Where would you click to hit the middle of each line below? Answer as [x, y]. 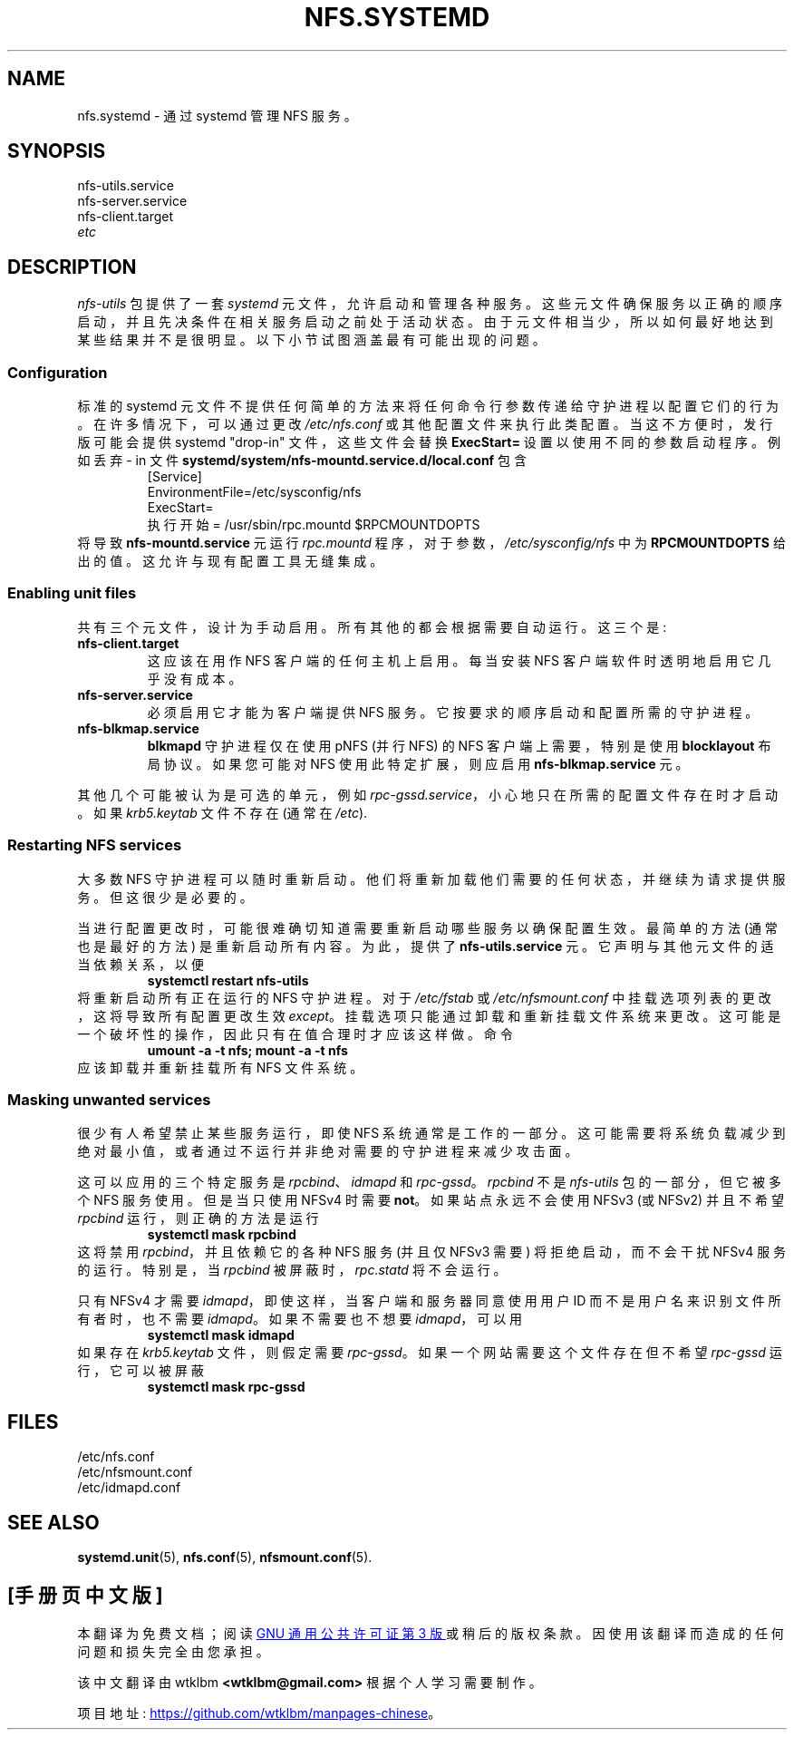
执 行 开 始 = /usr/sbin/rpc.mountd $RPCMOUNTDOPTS [314, 525]
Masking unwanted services [109, 1099]
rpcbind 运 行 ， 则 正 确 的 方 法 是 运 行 [198, 1218]
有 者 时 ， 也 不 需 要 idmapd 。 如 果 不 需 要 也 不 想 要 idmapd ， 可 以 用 [300, 1319]
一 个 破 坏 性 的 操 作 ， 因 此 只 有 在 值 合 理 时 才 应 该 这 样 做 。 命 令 [295, 1033]
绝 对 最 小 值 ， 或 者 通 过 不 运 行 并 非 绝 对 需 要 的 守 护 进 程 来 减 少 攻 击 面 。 [328, 1151]
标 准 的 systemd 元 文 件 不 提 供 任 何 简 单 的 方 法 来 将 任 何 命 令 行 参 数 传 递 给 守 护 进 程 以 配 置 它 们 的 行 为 [428, 406]
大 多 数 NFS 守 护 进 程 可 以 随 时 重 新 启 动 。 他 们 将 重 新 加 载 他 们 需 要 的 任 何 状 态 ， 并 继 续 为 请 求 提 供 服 [431, 878]
